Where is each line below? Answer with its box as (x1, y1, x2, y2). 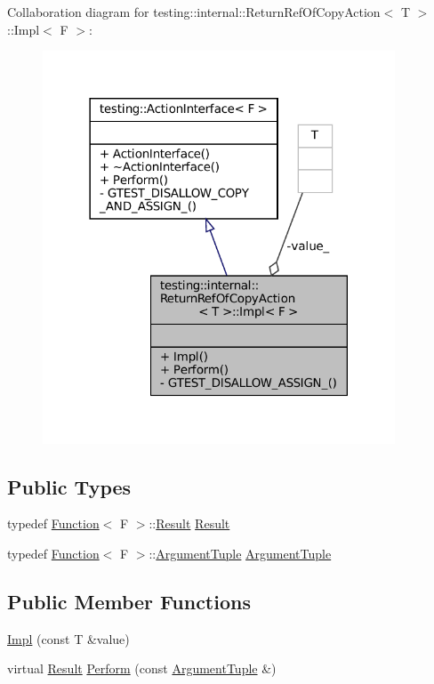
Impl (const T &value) (7, 629, 130, 648)
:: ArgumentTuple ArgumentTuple (149, 543, 332, 562)
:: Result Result (149, 514, 230, 533)
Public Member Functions (7, 587, 251, 615)
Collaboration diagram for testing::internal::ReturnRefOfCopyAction (7, 3, 381, 20)
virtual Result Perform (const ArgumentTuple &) (7, 659, 277, 678)
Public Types (7, 472, 132, 500)
